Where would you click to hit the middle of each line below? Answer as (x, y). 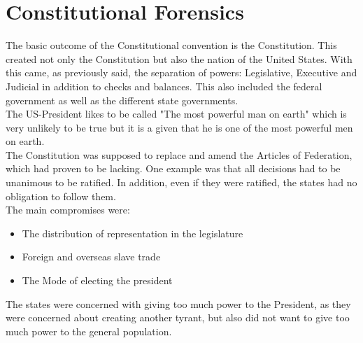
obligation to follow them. (61, 196)
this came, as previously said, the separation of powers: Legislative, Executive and (181, 72)
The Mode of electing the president (97, 280)
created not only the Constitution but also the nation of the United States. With (179, 58)
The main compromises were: (68, 210)
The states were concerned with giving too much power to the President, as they (178, 303)
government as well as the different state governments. (122, 100)
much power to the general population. (89, 331)
